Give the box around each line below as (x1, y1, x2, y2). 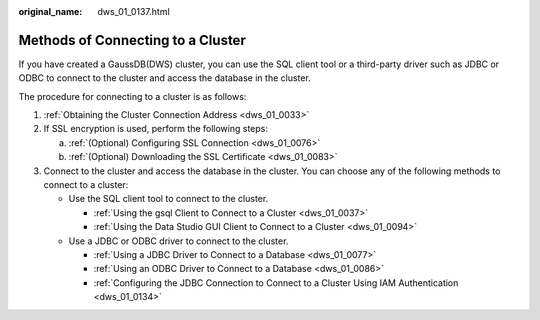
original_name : (18, 6, 83, 17)
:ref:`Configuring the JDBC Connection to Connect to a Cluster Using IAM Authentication (93, 276, 459, 289)
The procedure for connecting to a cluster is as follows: (18, 90, 247, 102)
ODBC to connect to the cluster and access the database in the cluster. (18, 72, 312, 84)
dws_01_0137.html (97, 6, 170, 17)
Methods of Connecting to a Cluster (18, 31, 247, 49)
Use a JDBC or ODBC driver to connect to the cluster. (68, 235, 289, 247)
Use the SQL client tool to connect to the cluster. (68, 193, 269, 205)
